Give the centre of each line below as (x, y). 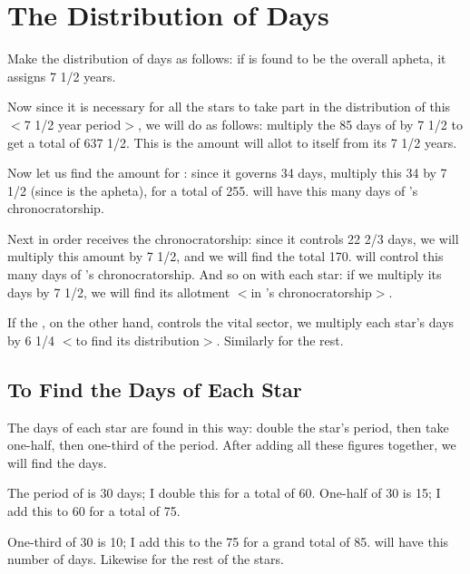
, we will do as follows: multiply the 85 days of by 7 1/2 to (300, 124)
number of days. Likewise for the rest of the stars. (146, 559)
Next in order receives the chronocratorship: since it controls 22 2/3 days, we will (233, 238)
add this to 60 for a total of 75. (94, 511)
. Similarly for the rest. (280, 340)
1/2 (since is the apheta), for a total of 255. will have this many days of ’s (213, 190)
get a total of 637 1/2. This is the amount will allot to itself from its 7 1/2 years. (232, 142)
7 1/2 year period (73, 124)
